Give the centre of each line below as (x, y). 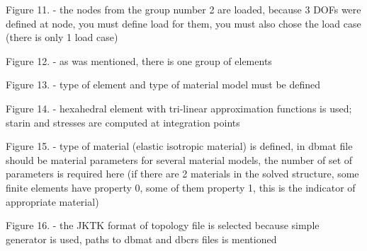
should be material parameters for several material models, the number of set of (179, 159)
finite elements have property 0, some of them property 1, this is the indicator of (181, 187)
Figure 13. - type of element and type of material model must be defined (163, 84)
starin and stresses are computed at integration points (123, 122)
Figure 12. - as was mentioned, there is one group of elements (139, 60)
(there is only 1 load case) (62, 37)
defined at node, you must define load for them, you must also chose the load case (183, 23)
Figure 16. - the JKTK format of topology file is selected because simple (163, 225)
